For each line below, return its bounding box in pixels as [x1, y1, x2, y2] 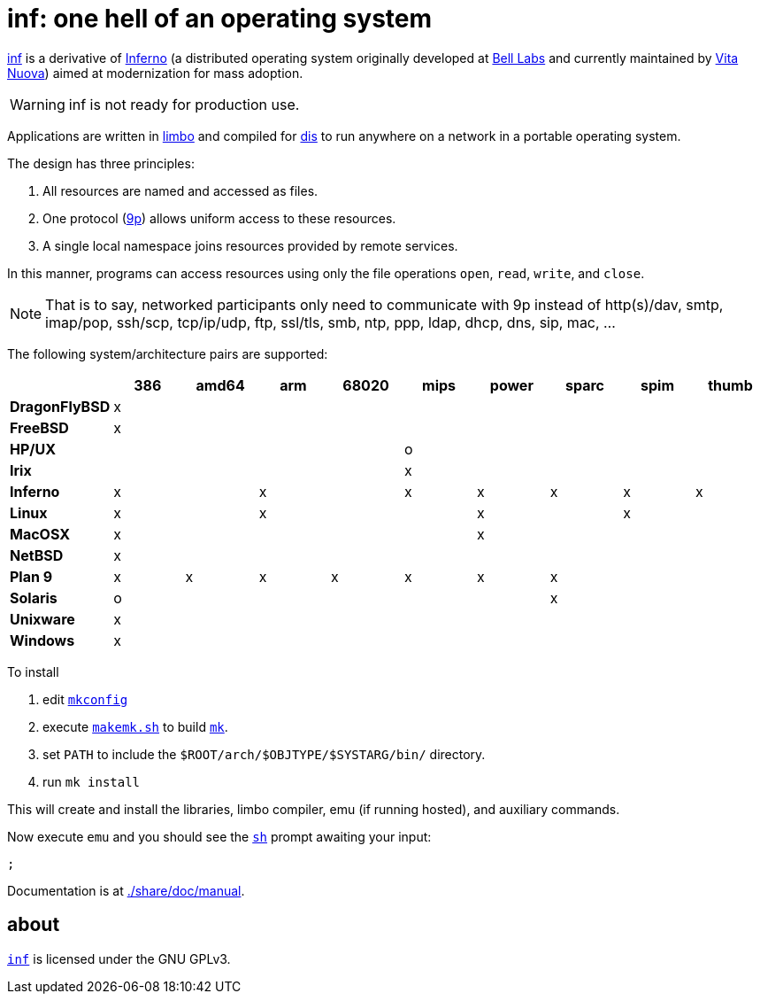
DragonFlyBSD [10, 397, 111, 415]
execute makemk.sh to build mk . [42, 718, 228, 734]
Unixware [10, 609, 75, 628]
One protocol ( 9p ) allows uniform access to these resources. [42, 210, 396, 226]
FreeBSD [10, 418, 69, 437]
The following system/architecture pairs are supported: [7, 345, 328, 361]
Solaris [10, 588, 58, 607]
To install [7, 663, 59, 679]
